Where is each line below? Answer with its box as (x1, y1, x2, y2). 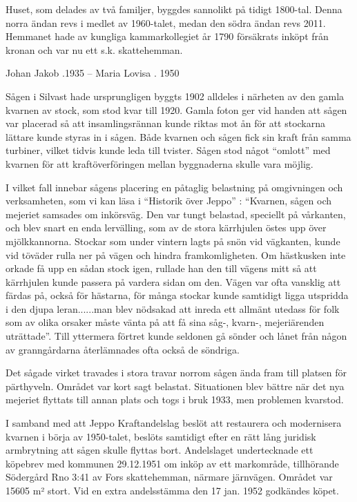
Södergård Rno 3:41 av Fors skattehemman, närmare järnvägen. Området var (6, 470, 333, 484)
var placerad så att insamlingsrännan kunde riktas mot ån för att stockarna (6, 116, 326, 131)
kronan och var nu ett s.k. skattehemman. (6, 42, 183, 57)
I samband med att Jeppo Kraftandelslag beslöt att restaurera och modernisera (6, 416, 342, 430)
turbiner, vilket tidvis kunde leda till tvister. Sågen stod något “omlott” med (6, 143, 331, 157)
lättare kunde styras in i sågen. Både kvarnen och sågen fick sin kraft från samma (6, 129, 351, 144)
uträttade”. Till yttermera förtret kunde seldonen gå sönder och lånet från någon (6, 329, 347, 343)
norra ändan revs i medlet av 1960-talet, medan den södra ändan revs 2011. (6, 15, 326, 30)
